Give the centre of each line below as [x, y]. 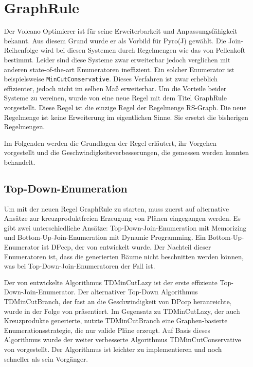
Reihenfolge [21, 50]
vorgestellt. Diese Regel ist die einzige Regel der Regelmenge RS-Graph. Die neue [125, 107]
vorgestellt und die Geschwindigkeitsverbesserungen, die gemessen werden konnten [126, 152]
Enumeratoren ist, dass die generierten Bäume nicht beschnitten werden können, [124, 256]
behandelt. [20, 162]
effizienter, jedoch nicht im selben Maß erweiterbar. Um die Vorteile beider [115, 88]
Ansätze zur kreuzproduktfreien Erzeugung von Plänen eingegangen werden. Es [122, 218]
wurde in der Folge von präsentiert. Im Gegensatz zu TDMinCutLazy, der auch [122, 311]
